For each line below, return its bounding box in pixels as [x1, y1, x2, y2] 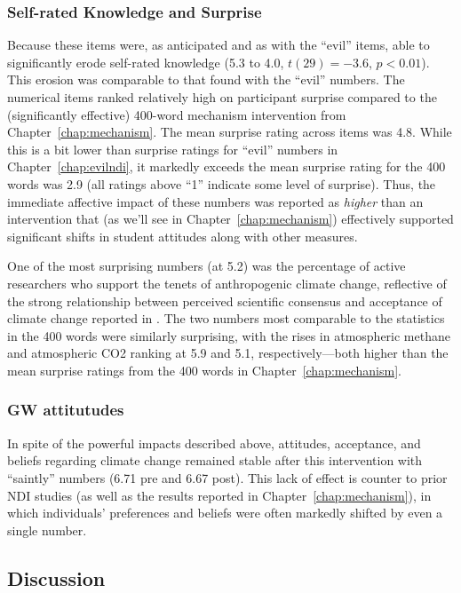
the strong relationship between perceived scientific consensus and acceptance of [7, 291, 442, 310]
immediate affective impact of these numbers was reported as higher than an [7, 192, 424, 210]
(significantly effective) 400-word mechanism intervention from [7, 105, 346, 123]
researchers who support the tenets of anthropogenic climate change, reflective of [7, 273, 447, 292]
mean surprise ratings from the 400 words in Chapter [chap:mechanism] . [7, 360, 401, 379]
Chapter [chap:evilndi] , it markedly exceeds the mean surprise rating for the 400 [7, 157, 446, 176]
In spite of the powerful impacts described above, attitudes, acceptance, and [7, 433, 421, 452]
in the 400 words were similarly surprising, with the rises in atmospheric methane [7, 326, 450, 344]
